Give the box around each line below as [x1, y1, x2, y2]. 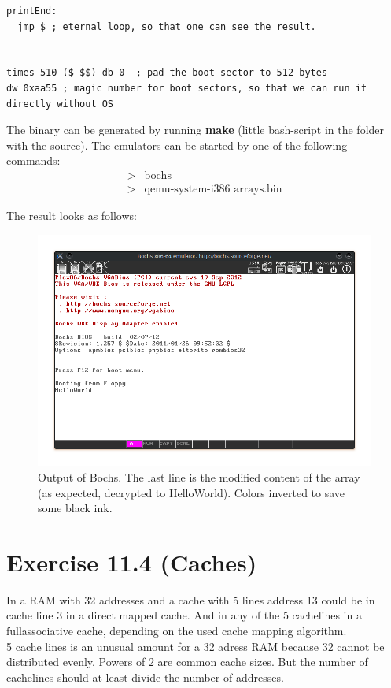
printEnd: [6, 6, 57, 17]
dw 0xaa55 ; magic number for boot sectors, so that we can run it [6, 82, 367, 94]
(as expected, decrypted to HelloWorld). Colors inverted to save [38, 484, 345, 500]
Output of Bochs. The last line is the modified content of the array [38, 468, 360, 485]
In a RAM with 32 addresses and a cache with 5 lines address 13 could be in [6, 591, 375, 608]
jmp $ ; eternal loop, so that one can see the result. [17, 20, 316, 32]
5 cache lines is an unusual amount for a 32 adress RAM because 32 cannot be [6, 638, 385, 654]
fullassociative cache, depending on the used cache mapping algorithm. [6, 623, 347, 639]
